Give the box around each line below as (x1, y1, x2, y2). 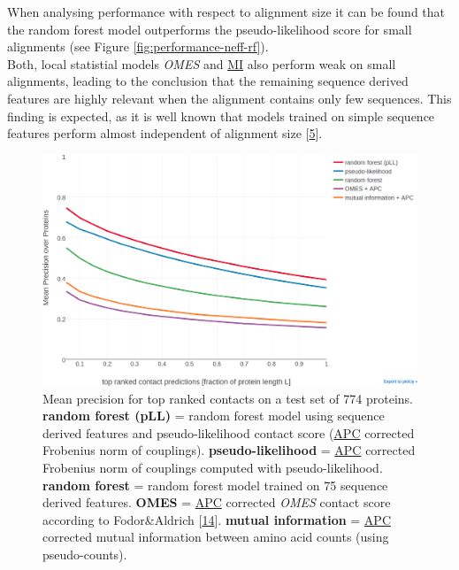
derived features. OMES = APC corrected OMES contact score (42, 493, 391, 512)
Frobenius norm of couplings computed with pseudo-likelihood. (42, 458, 383, 476)
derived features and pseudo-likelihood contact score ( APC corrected (42, 423, 415, 442)
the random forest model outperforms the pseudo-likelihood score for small (7, 19, 412, 38)
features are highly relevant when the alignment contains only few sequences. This (7, 89, 452, 107)
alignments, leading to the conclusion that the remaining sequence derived (7, 72, 409, 90)
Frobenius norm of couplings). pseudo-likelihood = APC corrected (42, 441, 416, 459)
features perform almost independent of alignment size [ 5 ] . (7, 124, 323, 142)
